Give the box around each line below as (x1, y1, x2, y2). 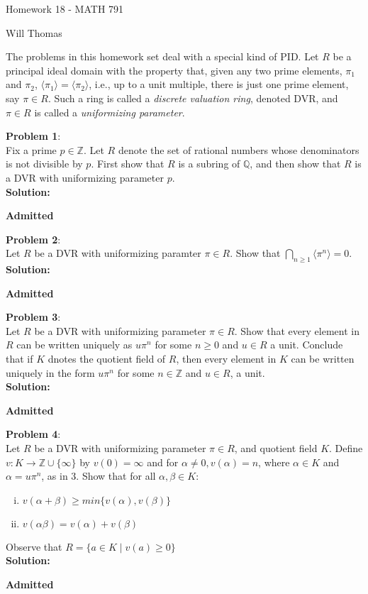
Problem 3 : (6, 309, 61, 324)
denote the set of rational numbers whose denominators (118, 142, 359, 157)
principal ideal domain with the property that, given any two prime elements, (6, 62, 342, 77)
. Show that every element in (234, 323, 359, 338)
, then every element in (176, 351, 277, 366)
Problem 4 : (6, 427, 61, 441)
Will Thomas (6, 25, 62, 40)
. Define (329, 441, 363, 456)
